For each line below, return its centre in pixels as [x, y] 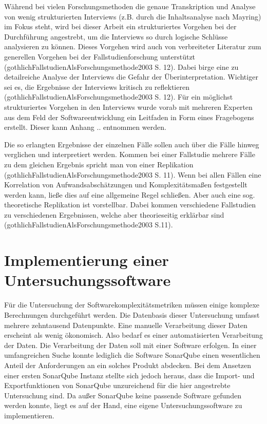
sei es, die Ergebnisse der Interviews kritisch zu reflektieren [97, 86]
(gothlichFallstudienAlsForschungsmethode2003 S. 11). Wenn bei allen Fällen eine [133, 174]
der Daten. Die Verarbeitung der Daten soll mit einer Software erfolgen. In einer [130, 345]
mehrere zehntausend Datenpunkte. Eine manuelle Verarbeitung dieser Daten [126, 325]
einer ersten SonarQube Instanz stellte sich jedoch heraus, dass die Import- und [129, 375]
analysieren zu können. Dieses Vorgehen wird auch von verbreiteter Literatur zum [133, 46]
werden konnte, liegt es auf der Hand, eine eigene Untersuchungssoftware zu [123, 405]
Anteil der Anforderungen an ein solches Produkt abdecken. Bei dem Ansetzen [128, 365]
